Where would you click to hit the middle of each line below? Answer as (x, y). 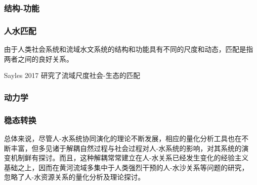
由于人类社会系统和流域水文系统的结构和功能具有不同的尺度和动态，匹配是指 (128, 49)
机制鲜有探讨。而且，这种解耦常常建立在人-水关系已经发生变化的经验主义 (129, 158)
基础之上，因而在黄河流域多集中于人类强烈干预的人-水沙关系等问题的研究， (126, 167)
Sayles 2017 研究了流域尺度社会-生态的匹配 (72, 75)
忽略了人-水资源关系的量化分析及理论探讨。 (74, 177)
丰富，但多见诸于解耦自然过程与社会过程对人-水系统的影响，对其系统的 (126, 148)
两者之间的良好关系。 (39, 58)
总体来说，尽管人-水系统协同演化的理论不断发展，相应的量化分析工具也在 (123, 138)
